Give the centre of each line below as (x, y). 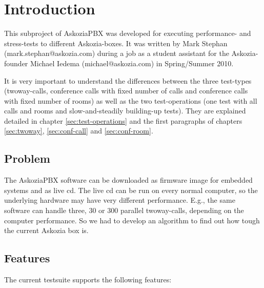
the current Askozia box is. (46, 230)
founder (16, 63)
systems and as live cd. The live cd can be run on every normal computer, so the (131, 190)
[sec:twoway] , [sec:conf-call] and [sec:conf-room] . (79, 131)
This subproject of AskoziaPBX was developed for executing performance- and (128, 33)
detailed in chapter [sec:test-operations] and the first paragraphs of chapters (123, 120)
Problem (27, 158)
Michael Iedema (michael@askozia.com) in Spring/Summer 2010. (132, 63)
